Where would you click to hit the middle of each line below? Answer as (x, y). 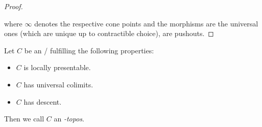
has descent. (43, 101)
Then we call (24, 119)
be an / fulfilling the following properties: (89, 50)
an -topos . (69, 119)
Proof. (14, 6)
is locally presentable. (57, 67)
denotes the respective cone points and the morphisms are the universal (146, 23)
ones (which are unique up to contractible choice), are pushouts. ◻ (109, 33)
